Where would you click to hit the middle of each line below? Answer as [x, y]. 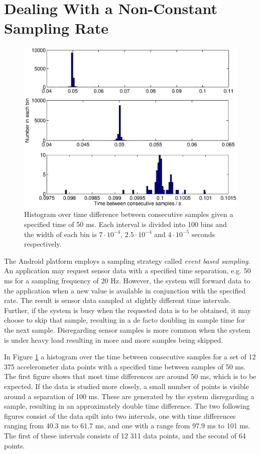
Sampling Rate [56, 28]
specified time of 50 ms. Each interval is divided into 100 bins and [125, 224]
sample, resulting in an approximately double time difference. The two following [127, 406]
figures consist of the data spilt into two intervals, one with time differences [120, 415]
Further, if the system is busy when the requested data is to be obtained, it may [127, 310]
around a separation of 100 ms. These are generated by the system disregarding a [129, 396]
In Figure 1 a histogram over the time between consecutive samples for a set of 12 [130, 357]
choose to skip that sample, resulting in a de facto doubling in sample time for [124, 320]
